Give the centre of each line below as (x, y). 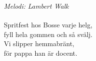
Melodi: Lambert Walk (36, 6)
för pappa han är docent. (41, 53)
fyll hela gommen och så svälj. (48, 34)
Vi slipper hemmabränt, (39, 43)
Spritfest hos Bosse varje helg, (48, 25)
